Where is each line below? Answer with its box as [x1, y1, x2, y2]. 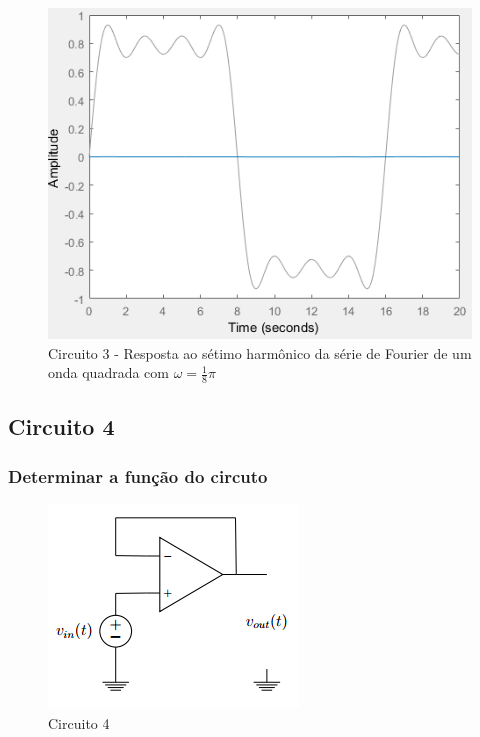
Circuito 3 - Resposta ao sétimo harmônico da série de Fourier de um [48, 342, 472, 363]
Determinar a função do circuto [8, 463, 268, 488]
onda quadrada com [48, 362, 170, 383]
